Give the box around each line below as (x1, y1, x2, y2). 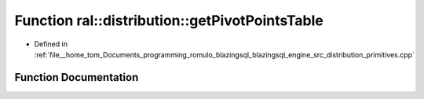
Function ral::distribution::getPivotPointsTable (14, 12, 323, 29)
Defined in (34, 39, 68, 49)
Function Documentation (14, 71, 139, 84)
